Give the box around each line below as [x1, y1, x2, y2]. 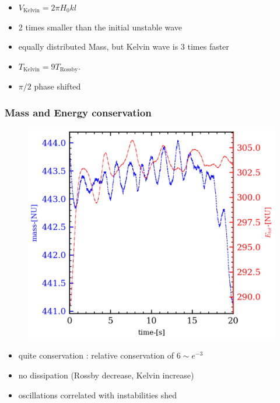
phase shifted [34, 80, 81, 92]
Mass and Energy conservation [5, 105, 152, 119]
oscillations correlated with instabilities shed [18, 388, 177, 401]
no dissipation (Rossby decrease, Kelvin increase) [18, 368, 194, 381]
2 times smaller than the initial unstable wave [18, 20, 183, 33]
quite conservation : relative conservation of [18, 349, 174, 361]
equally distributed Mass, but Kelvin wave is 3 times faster [18, 40, 229, 53]
